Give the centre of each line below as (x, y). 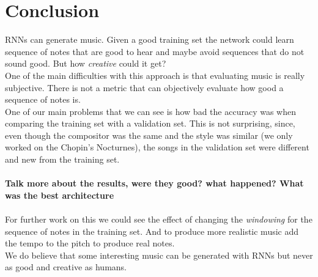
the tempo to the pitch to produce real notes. (90, 243)
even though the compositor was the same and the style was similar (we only (149, 135)
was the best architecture (60, 195)
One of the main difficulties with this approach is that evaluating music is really (155, 75)
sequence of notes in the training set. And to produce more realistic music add (152, 231)
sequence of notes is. (43, 99)
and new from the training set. (62, 159)
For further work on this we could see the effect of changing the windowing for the (159, 219)
